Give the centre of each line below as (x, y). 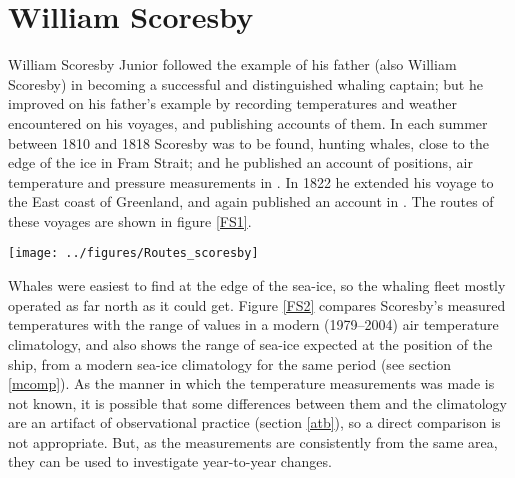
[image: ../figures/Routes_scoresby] (133, 253)
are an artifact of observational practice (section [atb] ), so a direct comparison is (254, 422)
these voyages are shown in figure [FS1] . (130, 220)
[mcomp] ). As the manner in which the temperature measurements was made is (251, 383)
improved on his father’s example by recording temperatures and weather (232, 103)
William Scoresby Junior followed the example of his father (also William (232, 64)
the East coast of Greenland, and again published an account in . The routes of (251, 201)
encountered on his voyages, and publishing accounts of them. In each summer (248, 122)
